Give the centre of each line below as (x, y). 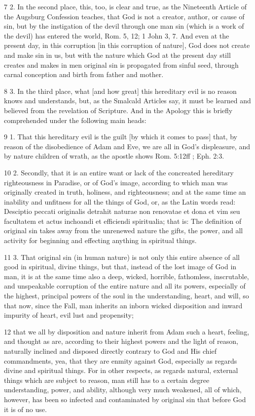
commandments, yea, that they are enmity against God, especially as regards (121, 360)
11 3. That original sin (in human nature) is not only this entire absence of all (122, 257)
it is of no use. (25, 409)
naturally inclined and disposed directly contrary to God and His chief (110, 351)
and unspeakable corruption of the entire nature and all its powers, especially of (125, 286)
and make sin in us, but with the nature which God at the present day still (117, 55)
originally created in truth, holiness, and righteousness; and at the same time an (125, 192)
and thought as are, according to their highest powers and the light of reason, (121, 341)
